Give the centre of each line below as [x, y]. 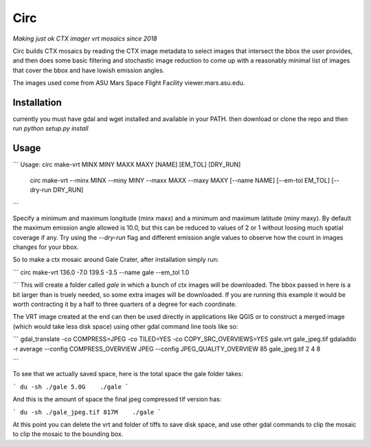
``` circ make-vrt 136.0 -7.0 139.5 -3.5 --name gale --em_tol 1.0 [101, 272]
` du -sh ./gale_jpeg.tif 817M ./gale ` [87, 412]
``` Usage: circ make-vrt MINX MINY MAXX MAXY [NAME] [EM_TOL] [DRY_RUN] [127, 164]
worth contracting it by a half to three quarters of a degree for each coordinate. [125, 304]
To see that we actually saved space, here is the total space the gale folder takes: [128, 374]
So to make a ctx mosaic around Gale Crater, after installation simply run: [116, 260]
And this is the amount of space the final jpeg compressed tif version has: [117, 400]
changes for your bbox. [46, 247]
